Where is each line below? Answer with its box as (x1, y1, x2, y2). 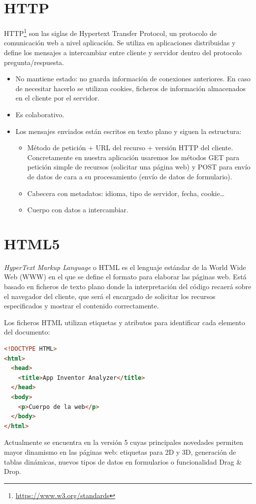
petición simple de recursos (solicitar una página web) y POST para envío (27, 162, 251, 172)
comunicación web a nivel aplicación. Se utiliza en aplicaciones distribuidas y (4, 37, 236, 48)
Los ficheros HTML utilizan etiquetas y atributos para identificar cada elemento (4, 317, 245, 327)
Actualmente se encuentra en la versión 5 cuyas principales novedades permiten (4, 437, 243, 447)
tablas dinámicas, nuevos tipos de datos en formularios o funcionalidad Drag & (4, 456, 242, 467)
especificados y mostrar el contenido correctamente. (4, 301, 159, 311)
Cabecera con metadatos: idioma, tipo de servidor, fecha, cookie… (27, 188, 225, 198)
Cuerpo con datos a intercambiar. (27, 204, 128, 215)
